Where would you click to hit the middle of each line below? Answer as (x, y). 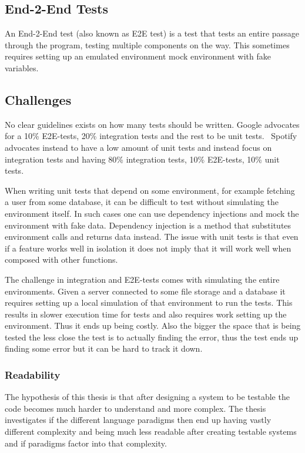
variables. (22, 67)
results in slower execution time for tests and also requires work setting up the (146, 314)
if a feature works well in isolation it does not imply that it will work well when (148, 248)
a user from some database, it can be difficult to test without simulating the (142, 202)
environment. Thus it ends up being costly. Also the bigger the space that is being (153, 325)
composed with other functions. (61, 259)
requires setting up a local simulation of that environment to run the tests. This (149, 302)
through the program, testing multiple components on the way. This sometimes (147, 44)
